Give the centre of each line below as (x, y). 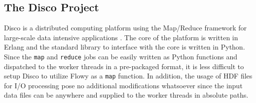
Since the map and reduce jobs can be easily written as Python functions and (121, 56)
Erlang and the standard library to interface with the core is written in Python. (125, 47)
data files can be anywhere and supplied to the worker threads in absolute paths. (126, 95)
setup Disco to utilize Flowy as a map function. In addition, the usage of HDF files (128, 76)
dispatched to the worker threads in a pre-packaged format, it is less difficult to (124, 66)
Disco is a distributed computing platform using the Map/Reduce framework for (126, 28)
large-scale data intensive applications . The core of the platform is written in (121, 37)
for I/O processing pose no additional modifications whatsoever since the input (123, 85)
